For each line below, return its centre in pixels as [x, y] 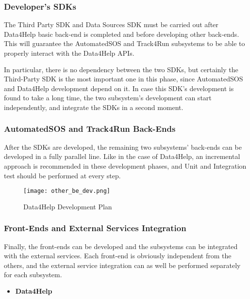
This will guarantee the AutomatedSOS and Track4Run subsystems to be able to [125, 43]
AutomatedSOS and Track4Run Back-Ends [90, 129]
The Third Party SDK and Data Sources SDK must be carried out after [111, 24]
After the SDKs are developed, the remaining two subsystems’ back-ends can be [123, 147]
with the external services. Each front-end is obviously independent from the [118, 256]
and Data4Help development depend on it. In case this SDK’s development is [119, 88]
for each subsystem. [33, 275]
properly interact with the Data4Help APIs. [69, 53]
